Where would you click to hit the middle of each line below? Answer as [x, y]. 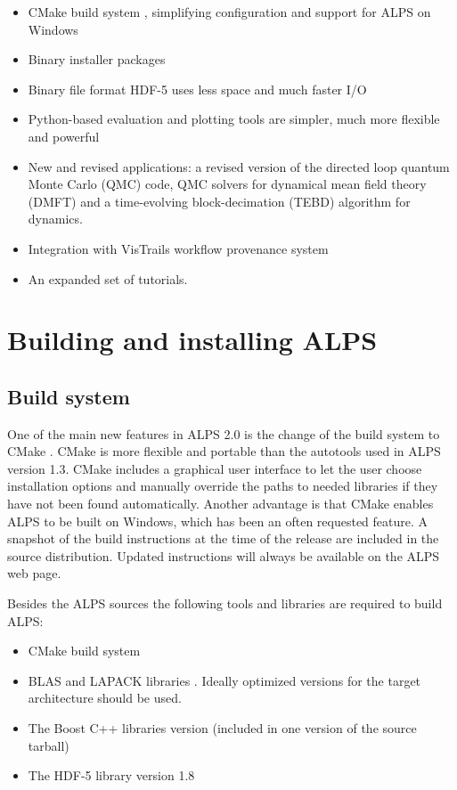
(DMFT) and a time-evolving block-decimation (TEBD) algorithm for [219, 201]
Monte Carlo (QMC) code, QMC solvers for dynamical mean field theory [227, 184]
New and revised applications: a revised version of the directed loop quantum [239, 166]
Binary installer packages [97, 59]
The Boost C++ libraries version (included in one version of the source [222, 728]
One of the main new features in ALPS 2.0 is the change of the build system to [224, 433]
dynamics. [55, 219]
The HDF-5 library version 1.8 [111, 775]
